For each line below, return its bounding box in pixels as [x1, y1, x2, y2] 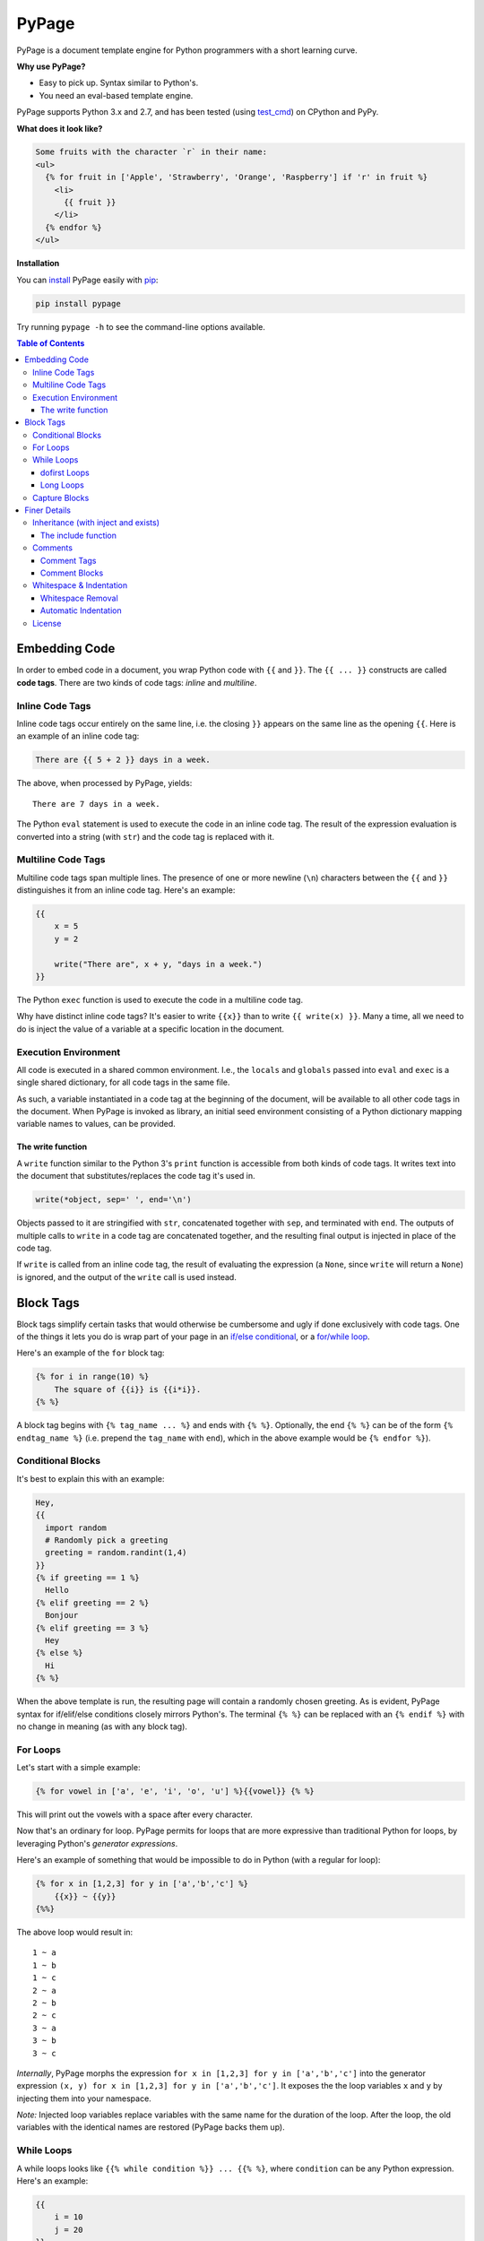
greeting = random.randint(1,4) [45, 1547, 187, 1558]
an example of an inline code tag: [16, 731, 140, 741]
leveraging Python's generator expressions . [16, 1838, 178, 1848]
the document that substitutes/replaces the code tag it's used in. [16, 1171, 255, 1181]
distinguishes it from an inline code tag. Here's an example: [16, 885, 236, 896]
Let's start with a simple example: [16, 1762, 141, 1773]
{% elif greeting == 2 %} [35, 1597, 150, 1608]
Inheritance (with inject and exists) [32, 517, 160, 528]
